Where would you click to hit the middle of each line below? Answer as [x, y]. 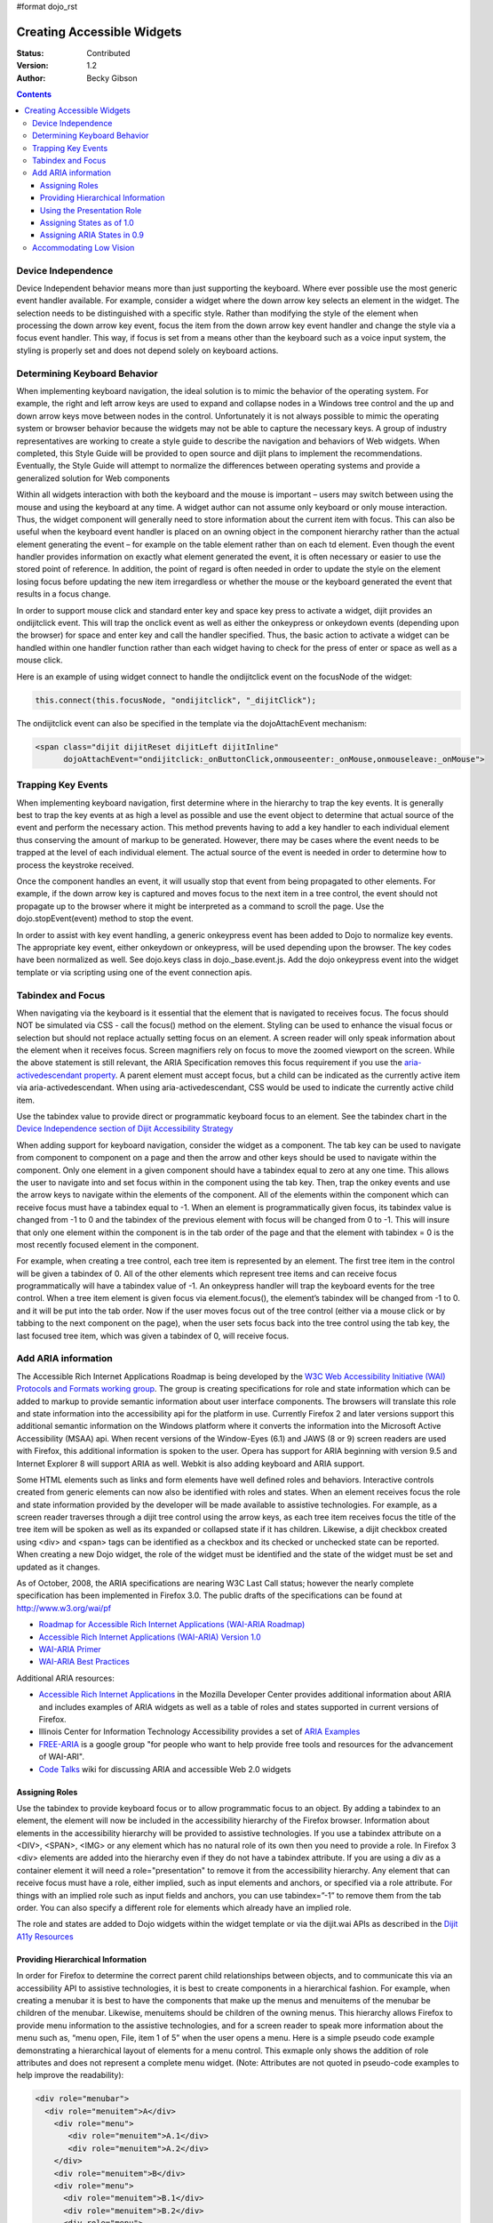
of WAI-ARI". [61, 1757]
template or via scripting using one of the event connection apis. [134, 972]
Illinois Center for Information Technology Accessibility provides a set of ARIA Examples [199, 1732]
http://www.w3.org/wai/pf [64, 1608]
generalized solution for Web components [93, 478]
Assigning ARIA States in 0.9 [92, 235]
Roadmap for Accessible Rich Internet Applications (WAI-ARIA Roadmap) [172, 1625]
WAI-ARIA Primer [70, 1649]
